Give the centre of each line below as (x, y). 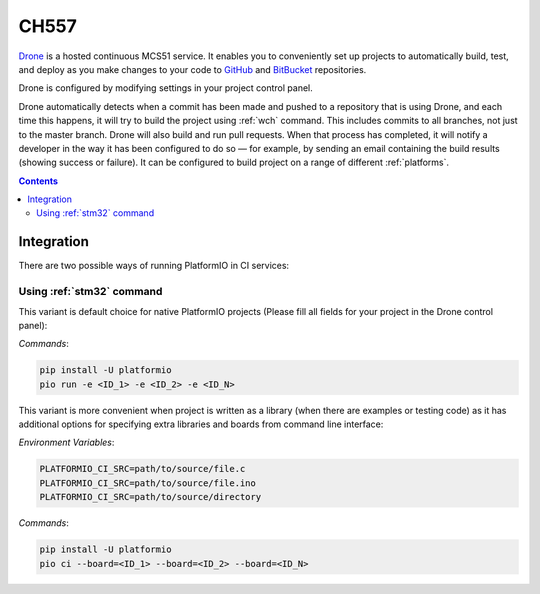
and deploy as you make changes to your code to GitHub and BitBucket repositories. (192, 69)
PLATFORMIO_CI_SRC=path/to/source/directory (150, 497)
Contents (38, 181)
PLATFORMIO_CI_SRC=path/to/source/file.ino (148, 483)
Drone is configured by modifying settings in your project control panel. (166, 88)
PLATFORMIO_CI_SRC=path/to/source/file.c (142, 469)
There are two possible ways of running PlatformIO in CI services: (154, 266)
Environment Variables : (66, 442)
